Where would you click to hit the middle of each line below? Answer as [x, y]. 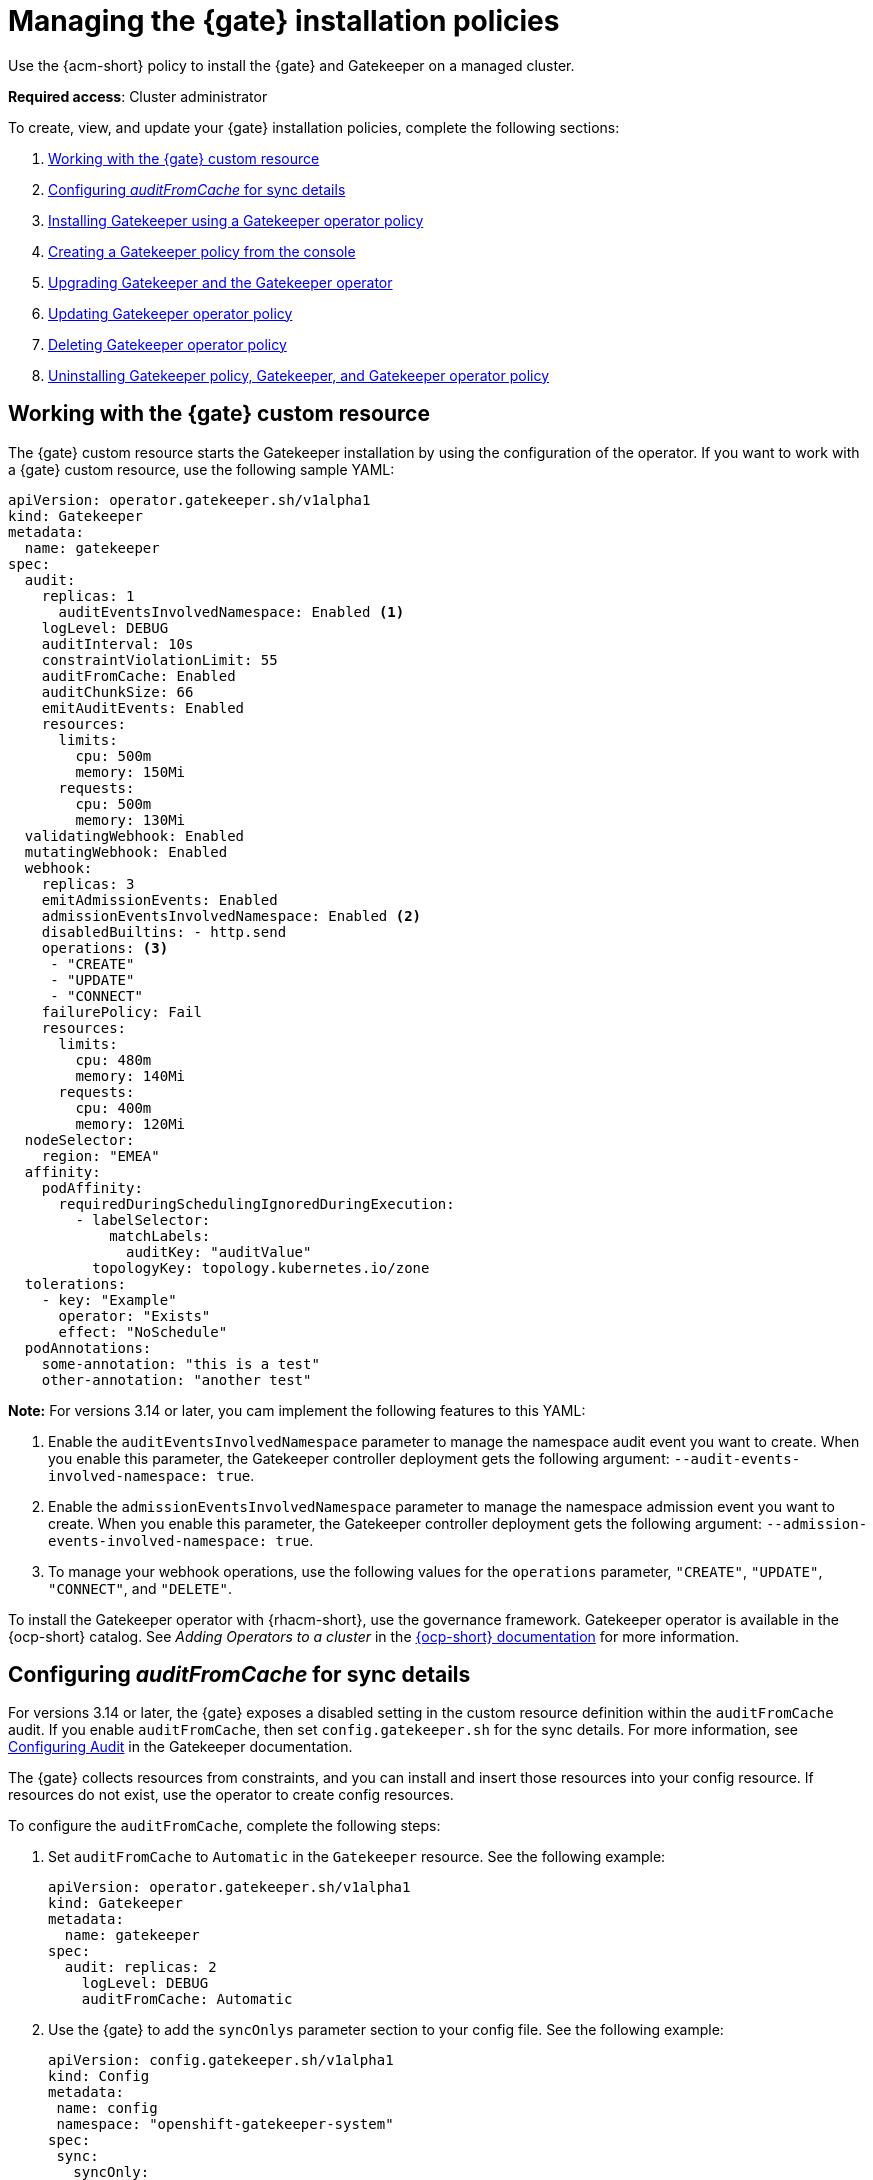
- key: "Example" [109, 1299]
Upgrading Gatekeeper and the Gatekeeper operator [220, 282]
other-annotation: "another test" [176, 1379]
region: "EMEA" [100, 1155]
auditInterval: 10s [117, 643]
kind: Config [99, 2076]
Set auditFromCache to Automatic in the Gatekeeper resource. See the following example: [357, 1857]
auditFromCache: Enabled [138, 675]
